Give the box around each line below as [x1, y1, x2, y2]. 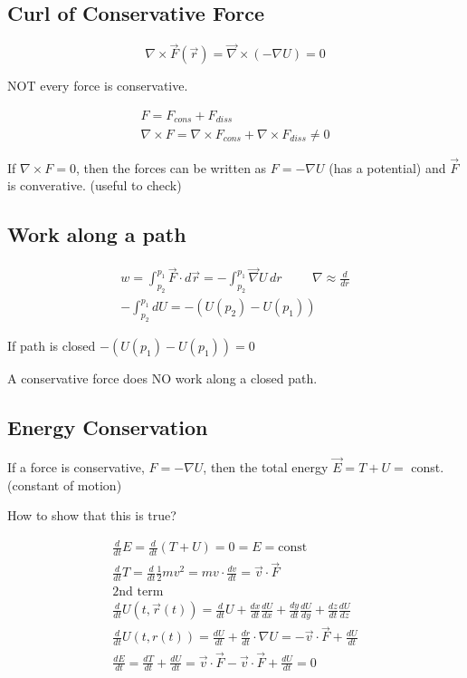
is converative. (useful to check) [7, 176, 182, 195]
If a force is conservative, [7, 457, 145, 476]
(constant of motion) [7, 475, 122, 494]
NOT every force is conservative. [7, 76, 188, 95]
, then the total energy [203, 457, 329, 476]
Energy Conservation [7, 412, 208, 441]
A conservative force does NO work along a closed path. [7, 368, 318, 387]
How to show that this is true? [7, 506, 176, 525]
